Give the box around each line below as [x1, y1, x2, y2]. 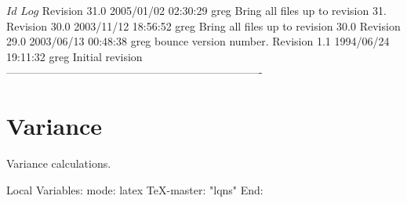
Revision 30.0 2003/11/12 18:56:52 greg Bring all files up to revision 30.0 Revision [6, 17, 401, 34]
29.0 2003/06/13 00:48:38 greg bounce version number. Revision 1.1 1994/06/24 [6, 33, 390, 49]
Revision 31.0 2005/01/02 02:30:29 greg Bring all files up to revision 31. [42, 2, 387, 18]
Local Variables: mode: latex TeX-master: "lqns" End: [6, 181, 263, 198]
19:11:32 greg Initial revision [6, 48, 143, 64]
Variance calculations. [6, 155, 111, 172]
